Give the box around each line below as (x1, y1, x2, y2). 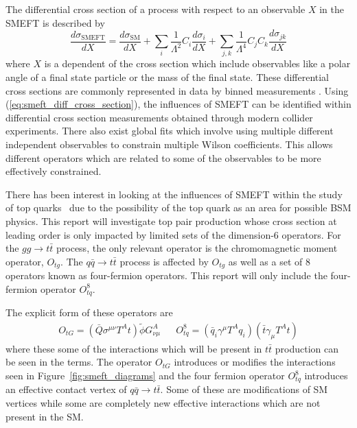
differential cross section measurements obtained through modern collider (5, 110, 313, 124)
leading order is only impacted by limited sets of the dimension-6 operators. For (5, 227, 341, 241)
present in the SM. (5, 409, 84, 423)
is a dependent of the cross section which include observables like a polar (44, 56, 351, 71)
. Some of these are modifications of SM (160, 382, 328, 396)
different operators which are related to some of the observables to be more (5, 150, 321, 165)
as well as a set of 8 (228, 254, 310, 268)
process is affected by (119, 254, 209, 268)
